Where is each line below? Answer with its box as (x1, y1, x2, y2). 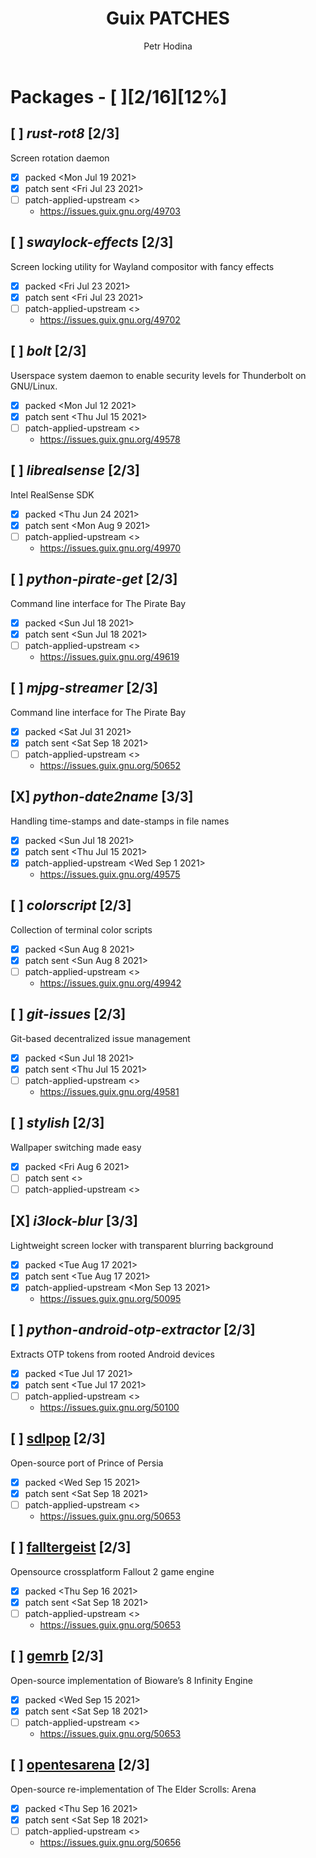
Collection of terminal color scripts (10, 923, 153, 936)
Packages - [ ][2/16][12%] (10, 85, 228, 108)
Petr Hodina (143, 40, 193, 52)
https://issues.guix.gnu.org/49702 (39, 313, 181, 326)
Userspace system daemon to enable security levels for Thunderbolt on (10, 369, 307, 381)
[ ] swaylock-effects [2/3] (10, 234, 174, 251)
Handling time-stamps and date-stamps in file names (10, 815, 230, 827)
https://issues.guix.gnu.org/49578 (39, 433, 181, 445)
